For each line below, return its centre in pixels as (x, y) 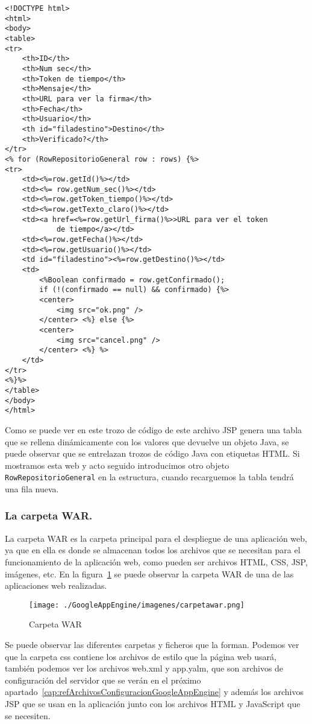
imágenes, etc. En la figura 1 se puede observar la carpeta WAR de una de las (149, 573)
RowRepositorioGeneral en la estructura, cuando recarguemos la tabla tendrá (149, 477)
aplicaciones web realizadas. (56, 586)
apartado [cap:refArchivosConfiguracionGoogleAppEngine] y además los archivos (154, 692)
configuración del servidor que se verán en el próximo (103, 680)
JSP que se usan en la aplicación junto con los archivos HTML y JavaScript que (153, 703)
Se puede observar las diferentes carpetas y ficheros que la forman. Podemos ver (152, 644)
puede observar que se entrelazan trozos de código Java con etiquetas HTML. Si (152, 453)
